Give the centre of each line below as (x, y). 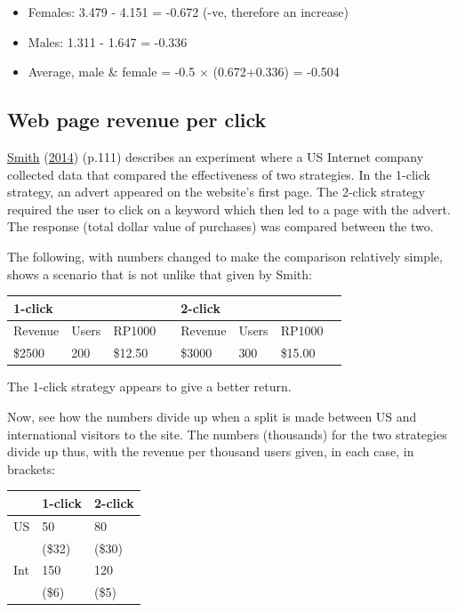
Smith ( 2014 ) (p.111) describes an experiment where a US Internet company (216, 156)
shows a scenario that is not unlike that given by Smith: (160, 274)
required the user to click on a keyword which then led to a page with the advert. (229, 209)
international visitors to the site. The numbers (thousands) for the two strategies (227, 434)
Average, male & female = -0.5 (112, 72)
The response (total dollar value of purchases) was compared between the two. (220, 226)
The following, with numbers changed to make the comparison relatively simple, (225, 256)
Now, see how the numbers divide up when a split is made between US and (212, 417)
